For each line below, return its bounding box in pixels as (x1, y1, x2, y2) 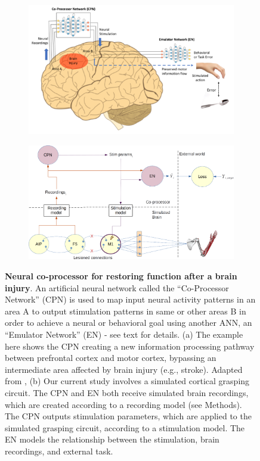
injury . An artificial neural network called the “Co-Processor (5, 281, 229, 294)
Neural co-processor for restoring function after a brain (5, 270, 237, 282)
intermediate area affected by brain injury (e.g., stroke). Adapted (5, 363, 243, 375)
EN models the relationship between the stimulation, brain (5, 433, 219, 446)
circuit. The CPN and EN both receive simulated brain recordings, (5, 386, 249, 398)
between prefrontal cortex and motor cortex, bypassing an (5, 351, 216, 364)
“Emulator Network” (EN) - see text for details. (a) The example (5, 328, 243, 340)
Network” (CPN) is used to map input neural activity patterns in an (5, 293, 256, 306)
